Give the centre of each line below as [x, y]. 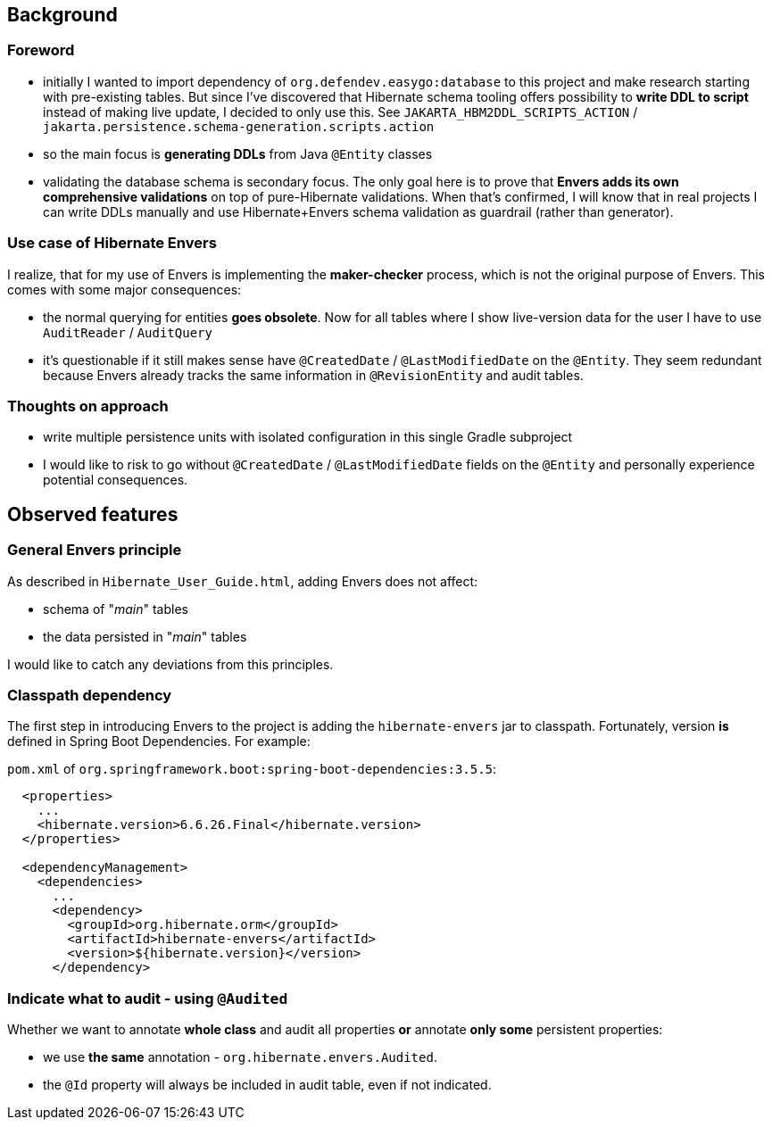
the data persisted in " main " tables [145, 636]
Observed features [93, 514]
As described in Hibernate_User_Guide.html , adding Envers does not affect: [243, 581]
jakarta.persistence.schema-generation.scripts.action [239, 126]
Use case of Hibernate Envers [112, 243]
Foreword [41, 50]
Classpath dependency [90, 695]
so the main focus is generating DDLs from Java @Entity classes [238, 153]
